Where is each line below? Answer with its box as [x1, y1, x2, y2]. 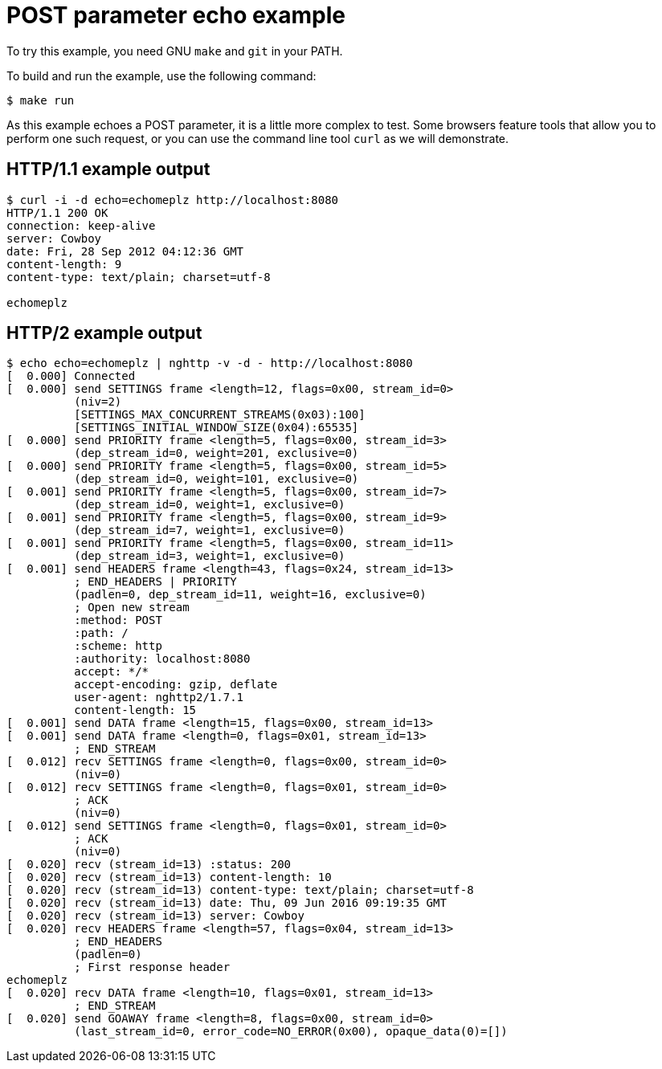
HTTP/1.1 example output [6, 159, 210, 180]
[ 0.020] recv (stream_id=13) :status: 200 [6, 858, 292, 871]
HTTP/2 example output [6, 323, 202, 344]
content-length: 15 [74, 704, 197, 717]
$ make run [6, 93, 75, 107]
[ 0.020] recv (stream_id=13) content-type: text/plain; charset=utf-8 [6, 883, 474, 897]
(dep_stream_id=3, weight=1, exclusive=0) [74, 549, 345, 563]
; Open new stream [74, 601, 190, 614]
